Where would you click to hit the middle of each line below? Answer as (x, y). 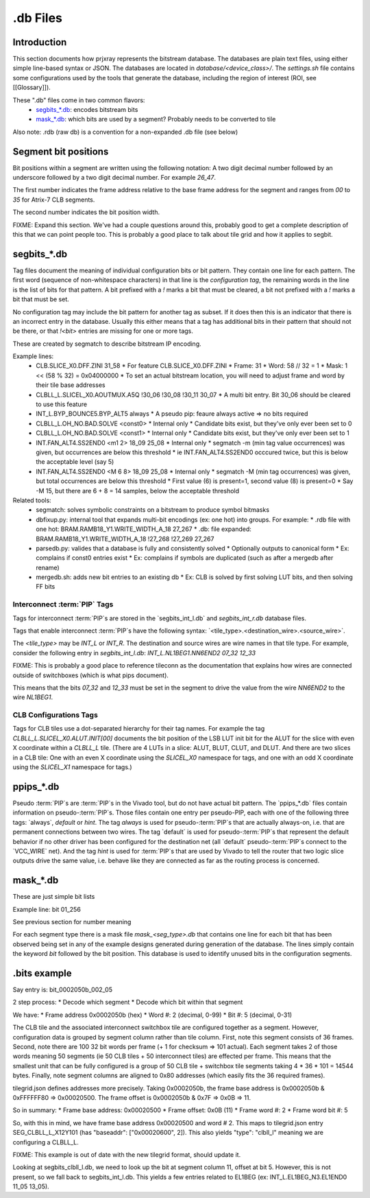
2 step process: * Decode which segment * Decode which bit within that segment (128, 1002)
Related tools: (32, 500)
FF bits (46, 587)
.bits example (42, 973)
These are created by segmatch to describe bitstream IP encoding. (107, 344)
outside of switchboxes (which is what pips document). (91, 675)
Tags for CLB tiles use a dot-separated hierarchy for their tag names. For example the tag (139, 729)
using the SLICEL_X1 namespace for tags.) (73, 767)
